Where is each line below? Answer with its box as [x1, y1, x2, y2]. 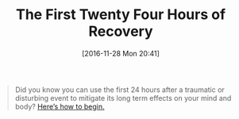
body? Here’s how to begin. [14, 102, 105, 111]
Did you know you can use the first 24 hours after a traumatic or [14, 85, 226, 94]
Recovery [88, 22, 153, 40]
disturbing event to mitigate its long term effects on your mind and [14, 93, 232, 102]
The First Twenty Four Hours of [15, 6, 226, 24]
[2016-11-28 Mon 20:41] [81, 48, 160, 58]
